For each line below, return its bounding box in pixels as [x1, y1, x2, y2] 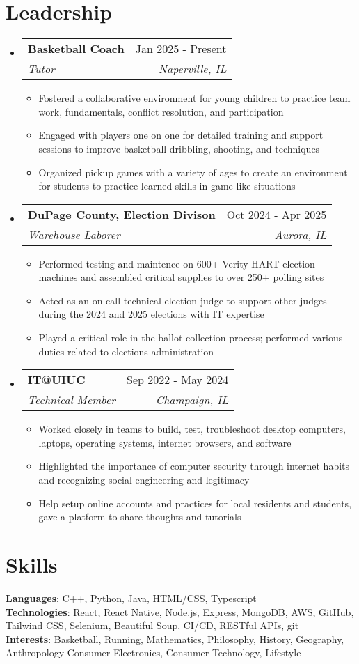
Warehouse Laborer [27, 226, 120, 242]
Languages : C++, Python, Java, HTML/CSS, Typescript [6, 590, 257, 605]
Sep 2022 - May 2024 [127, 371, 229, 388]
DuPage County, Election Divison [27, 206, 216, 222]
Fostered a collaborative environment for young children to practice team [38, 91, 351, 105]
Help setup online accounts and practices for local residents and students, [38, 495, 352, 510]
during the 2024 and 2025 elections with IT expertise [38, 307, 264, 321]
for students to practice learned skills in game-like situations [38, 178, 296, 193]
